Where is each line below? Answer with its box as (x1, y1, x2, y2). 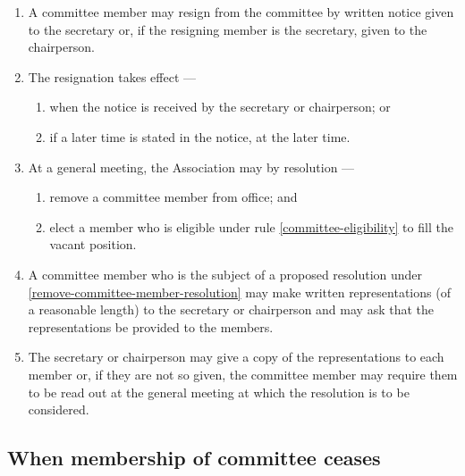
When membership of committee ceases (7, 444, 381, 472)
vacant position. (49, 235, 137, 254)
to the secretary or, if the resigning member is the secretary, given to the (28, 20, 427, 38)
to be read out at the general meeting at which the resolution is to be (28, 382, 410, 401)
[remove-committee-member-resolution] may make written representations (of (28, 282, 451, 301)
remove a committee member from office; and (49, 188, 298, 206)
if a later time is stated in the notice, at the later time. (49, 127, 351, 146)
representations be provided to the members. (28, 317, 274, 336)
